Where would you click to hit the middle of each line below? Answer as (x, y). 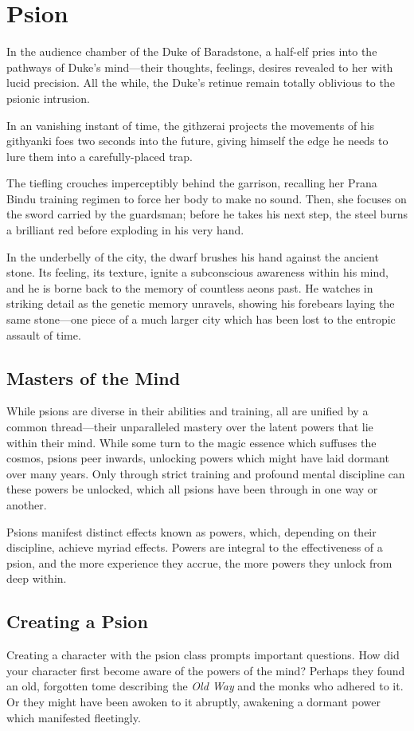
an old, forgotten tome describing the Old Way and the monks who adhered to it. (205, 686)
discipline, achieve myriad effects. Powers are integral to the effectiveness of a (195, 547)
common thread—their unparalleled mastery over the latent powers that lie (190, 427)
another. (27, 504)
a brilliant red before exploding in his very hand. (125, 230)
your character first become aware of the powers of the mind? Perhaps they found (206, 670)
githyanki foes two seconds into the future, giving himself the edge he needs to (197, 141)
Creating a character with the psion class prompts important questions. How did (203, 655)
